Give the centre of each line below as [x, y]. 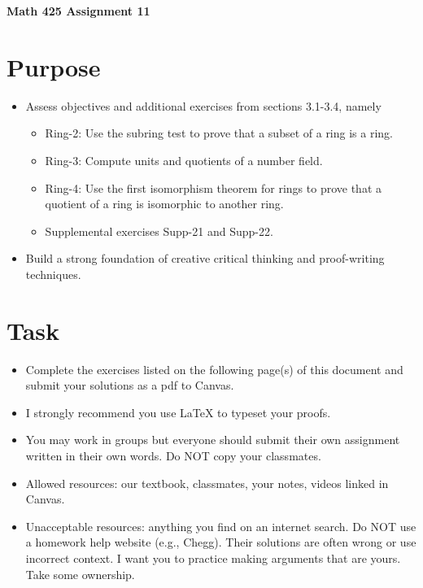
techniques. [53, 274]
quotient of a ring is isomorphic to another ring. [164, 204]
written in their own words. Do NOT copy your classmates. [173, 455]
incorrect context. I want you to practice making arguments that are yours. [213, 558]
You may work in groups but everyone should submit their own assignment [213, 440]
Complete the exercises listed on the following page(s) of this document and [214, 369]
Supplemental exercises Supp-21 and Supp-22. [159, 231]
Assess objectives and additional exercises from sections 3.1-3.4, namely [203, 105]
